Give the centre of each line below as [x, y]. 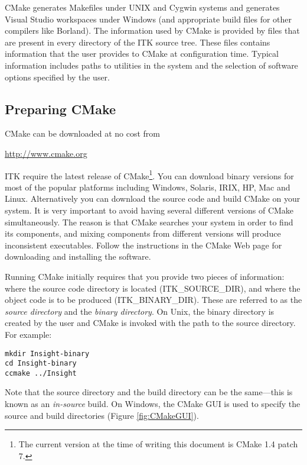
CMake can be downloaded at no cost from [82, 133]
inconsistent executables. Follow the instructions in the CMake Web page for [143, 245]
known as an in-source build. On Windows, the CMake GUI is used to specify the [153, 404]
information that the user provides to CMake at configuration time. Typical [142, 54]
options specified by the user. [57, 77]
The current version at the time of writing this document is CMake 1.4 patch [158, 444]
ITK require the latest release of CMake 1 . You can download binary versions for [149, 175]
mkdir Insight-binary [47, 353]
